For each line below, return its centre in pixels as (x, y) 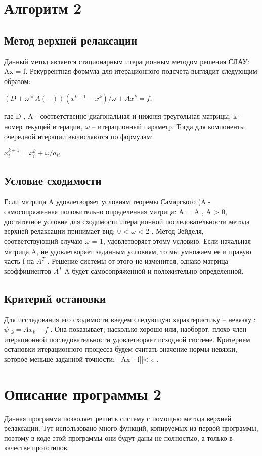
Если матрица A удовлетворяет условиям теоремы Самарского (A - (107, 201)
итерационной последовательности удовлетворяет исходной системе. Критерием (127, 339)
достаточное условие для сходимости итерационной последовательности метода (127, 221)
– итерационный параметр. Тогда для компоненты (168, 126)
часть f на (19, 261)
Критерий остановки (55, 298)
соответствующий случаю (43, 241)
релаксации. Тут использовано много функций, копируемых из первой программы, (131, 428)
